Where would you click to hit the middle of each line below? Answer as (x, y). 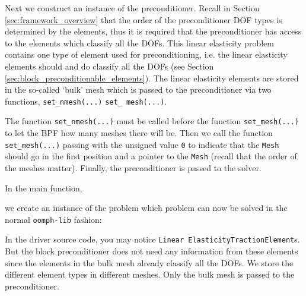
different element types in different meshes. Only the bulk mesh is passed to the (150, 274)
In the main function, (44, 188)
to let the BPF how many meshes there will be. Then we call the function (139, 133)
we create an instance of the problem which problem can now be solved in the (146, 208)
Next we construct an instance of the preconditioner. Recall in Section (132, 8)
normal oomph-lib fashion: (53, 219)
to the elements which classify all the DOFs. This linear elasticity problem (139, 42)
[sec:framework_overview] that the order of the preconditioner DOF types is (144, 19)
